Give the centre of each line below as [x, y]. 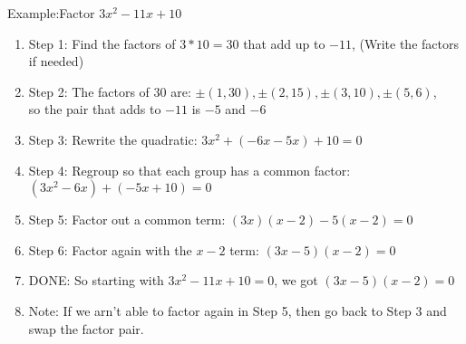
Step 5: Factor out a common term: [127, 220]
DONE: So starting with [96, 280]
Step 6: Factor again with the [110, 249]
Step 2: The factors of [89, 91]
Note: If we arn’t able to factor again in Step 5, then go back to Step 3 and [238, 310]
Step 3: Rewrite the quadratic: [113, 139]
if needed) [56, 61]
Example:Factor [51, 13]
